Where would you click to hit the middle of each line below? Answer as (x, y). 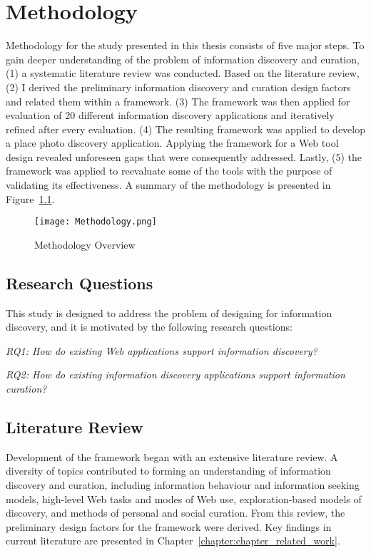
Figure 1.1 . (30, 198)
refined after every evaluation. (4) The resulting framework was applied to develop (185, 129)
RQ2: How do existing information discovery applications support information (176, 374)
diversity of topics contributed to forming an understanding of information (168, 471)
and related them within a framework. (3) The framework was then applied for (178, 101)
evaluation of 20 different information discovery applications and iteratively (170, 115)
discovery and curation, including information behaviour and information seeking (183, 485)
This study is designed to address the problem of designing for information (169, 312)
